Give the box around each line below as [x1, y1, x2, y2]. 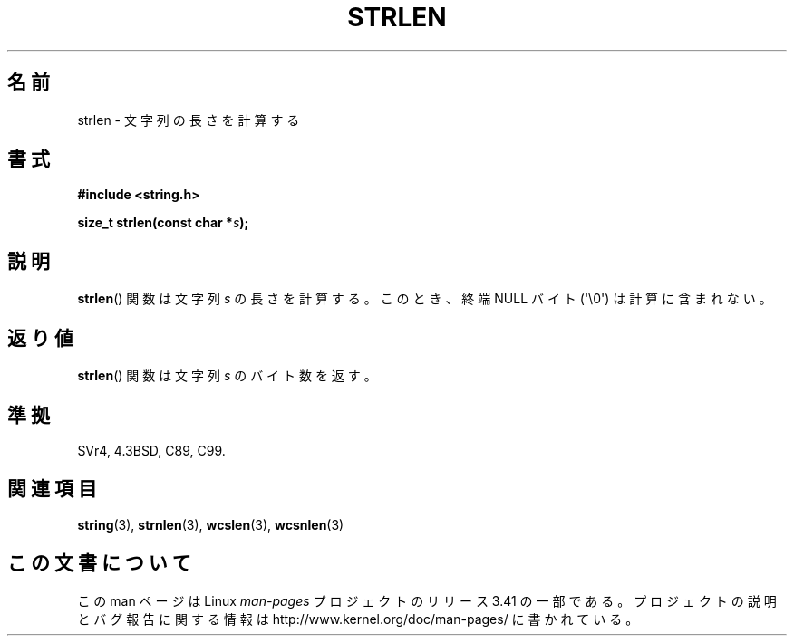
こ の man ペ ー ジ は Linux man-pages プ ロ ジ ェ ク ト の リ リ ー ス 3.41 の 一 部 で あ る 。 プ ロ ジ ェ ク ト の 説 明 [77, 592, 777, 609]
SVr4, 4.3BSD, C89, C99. [77, 442, 226, 458]
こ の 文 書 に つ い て [7, 552, 191, 575]
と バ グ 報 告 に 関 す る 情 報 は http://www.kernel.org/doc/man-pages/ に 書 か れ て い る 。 [77, 610, 639, 627]
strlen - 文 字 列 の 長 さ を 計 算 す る [77, 111, 300, 128]
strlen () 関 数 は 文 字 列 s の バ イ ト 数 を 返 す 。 [77, 368, 377, 384]
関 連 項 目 [7, 477, 97, 501]
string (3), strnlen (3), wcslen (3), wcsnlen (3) [77, 516, 344, 533]
